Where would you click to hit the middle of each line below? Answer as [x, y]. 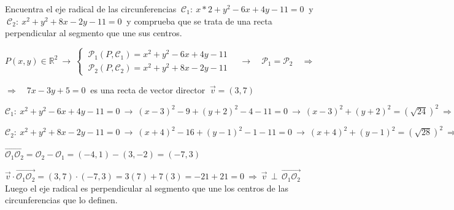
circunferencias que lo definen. [61, 200]
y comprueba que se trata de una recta [199, 21]
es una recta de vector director [148, 89]
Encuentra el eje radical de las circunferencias [91, 9]
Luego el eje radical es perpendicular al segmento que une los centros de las [147, 188]
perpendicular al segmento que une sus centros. [94, 33]
